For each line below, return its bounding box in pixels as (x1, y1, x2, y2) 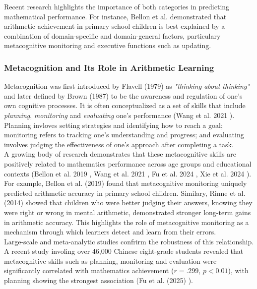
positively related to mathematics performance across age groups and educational (4, 158, 252, 169)
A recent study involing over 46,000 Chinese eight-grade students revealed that (4, 246, 244, 256)
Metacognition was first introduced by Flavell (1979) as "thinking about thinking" (4, 81, 250, 91)
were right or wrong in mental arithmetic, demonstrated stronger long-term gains (4, 207, 251, 217)
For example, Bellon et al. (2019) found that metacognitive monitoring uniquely (4, 178, 247, 188)
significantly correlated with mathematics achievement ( (4, 265, 174, 276)
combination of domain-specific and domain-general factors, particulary (4, 30, 221, 41)
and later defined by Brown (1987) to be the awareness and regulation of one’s (4, 90, 243, 101)
